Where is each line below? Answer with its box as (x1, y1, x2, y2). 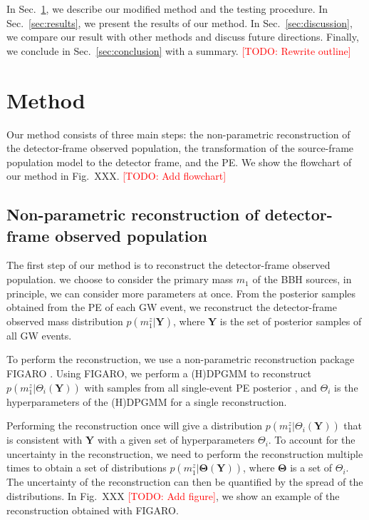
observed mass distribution (6, 313, 123, 328)
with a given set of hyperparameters (97, 432, 255, 447)
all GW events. (6, 327, 72, 342)
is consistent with (6, 432, 83, 447)
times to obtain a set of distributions (6, 460, 167, 475)
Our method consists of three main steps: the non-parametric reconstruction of (6, 126, 350, 141)
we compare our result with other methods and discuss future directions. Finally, (6, 29, 359, 44)
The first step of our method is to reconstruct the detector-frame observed (6, 258, 331, 272)
